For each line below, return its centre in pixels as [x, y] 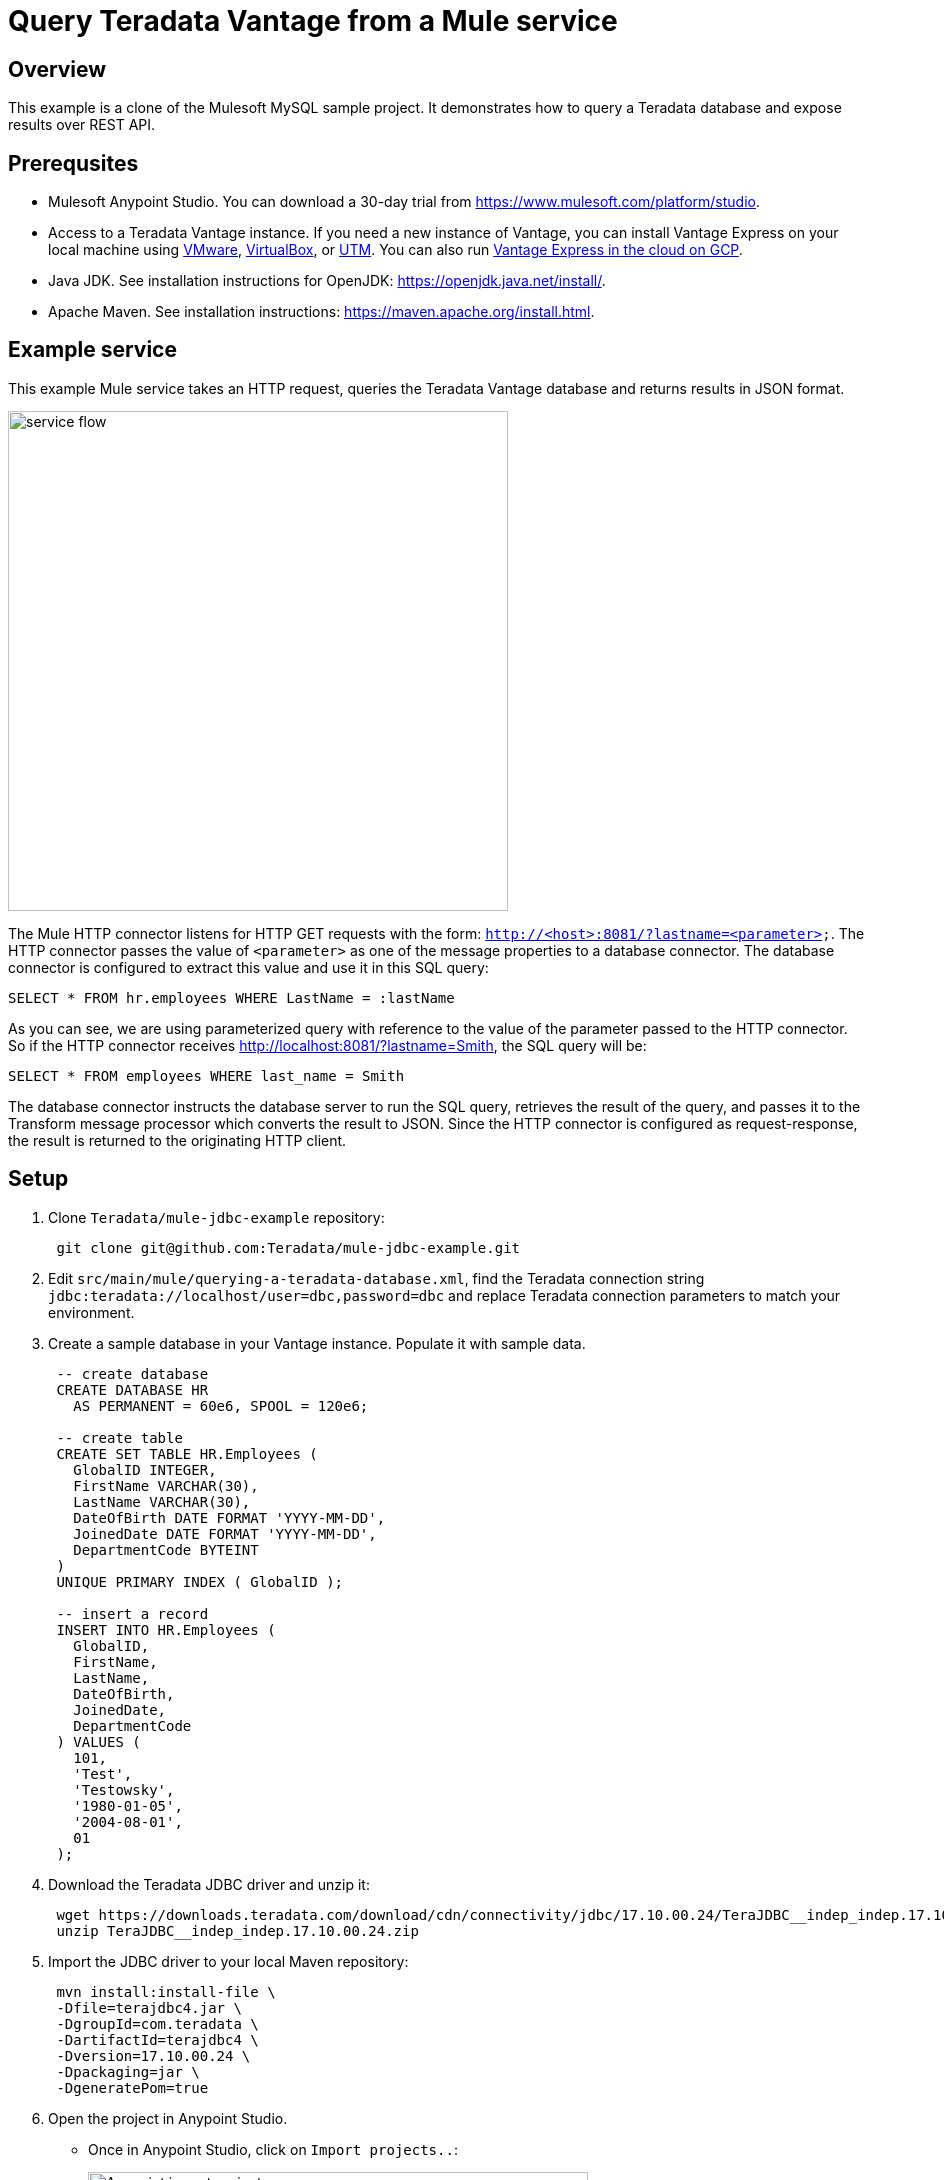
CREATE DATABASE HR [132, 1389]
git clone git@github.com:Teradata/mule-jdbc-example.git [288, 1247]
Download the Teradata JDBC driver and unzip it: [209, 1884]
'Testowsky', [124, 1789]
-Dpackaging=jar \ [128, 2071]
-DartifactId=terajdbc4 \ [157, 2039]
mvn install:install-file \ [166, 1991]
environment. [91, 1312]
